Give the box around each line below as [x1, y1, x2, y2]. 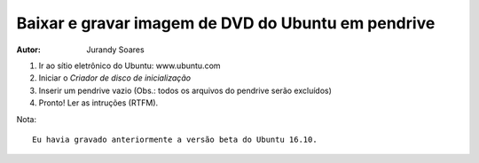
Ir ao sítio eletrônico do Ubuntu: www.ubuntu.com [38, 60, 221, 71]
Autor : [16, 44, 42, 55]
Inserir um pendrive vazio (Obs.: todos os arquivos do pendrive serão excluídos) [38, 85, 333, 96]
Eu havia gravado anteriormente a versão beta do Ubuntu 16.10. [32, 134, 318, 144]
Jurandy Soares [86, 44, 145, 55]
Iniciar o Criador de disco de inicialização [38, 73, 192, 83]
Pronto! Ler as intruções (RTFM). [38, 97, 159, 108]
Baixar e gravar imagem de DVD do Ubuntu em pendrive [16, 13, 436, 33]
